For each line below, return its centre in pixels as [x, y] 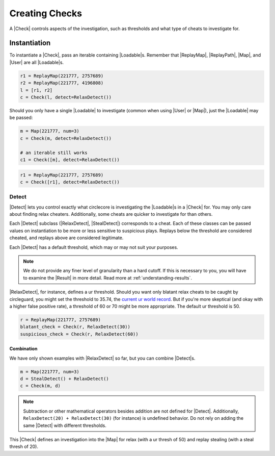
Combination [23, 349]
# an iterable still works [54, 153]
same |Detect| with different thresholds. [65, 425]
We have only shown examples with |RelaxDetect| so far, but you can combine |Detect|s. [102, 358]
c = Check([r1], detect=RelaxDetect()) [70, 182]
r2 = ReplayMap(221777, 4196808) [62, 83]
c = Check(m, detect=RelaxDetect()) [66, 138]
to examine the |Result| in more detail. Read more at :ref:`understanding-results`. [108, 277]
